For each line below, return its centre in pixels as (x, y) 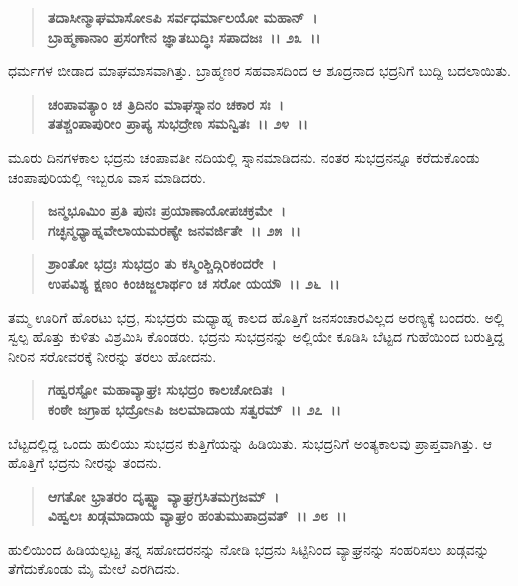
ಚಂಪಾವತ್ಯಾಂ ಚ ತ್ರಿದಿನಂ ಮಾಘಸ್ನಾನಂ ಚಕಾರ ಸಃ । (165, 103)
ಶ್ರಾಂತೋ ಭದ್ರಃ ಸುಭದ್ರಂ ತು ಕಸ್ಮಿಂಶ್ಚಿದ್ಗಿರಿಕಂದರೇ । (162, 263)
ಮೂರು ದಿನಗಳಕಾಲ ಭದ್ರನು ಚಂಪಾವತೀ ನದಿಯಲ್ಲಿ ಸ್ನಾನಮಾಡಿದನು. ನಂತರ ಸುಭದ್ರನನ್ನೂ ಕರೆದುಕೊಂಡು (244, 156)
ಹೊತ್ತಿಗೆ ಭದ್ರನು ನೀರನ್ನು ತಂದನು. (85, 462)
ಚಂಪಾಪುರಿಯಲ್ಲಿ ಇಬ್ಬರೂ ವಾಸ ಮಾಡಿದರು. (107, 176)
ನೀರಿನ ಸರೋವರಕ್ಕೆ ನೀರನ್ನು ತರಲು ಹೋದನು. (112, 355)
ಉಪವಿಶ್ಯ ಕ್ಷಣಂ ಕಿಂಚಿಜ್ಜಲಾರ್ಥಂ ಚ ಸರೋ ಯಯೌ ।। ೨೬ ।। (193, 282)
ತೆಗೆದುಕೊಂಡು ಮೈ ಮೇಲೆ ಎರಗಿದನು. (94, 568)
